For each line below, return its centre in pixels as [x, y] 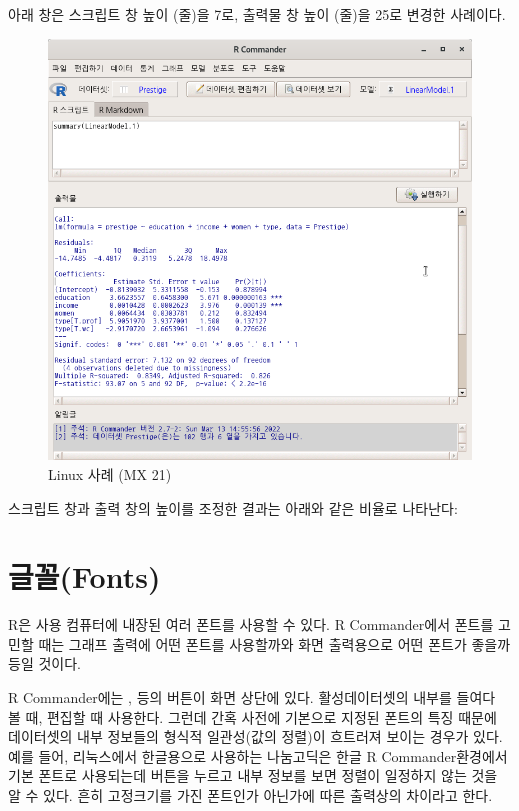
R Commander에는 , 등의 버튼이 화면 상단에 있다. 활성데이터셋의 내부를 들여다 [252, 697]
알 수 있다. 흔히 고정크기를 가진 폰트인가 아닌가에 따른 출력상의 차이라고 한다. [250, 795]
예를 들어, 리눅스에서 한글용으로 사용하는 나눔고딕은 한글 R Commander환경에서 [258, 755]
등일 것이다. [44, 663]
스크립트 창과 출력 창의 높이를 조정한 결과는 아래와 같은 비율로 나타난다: [233, 507]
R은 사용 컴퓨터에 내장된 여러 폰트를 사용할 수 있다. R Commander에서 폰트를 [251, 624]
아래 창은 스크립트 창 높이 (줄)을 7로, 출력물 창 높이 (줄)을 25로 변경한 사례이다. [257, 14]
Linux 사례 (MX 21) [110, 473]
